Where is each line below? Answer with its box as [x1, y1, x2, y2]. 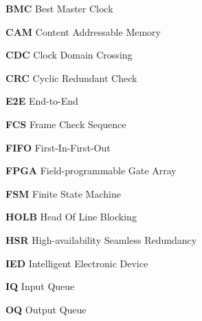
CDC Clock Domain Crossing [5, 48, 133, 62]
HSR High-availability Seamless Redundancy [5, 232, 197, 247]
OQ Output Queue [5, 302, 87, 316]
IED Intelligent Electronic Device [5, 256, 148, 270]
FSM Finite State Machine [5, 186, 121, 200]
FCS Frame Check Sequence [5, 116, 126, 131]
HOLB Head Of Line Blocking [5, 209, 137, 224]
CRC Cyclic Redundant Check [5, 70, 137, 85]
